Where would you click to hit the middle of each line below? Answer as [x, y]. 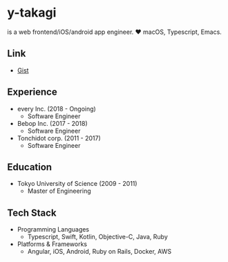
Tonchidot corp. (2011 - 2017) [59, 138]
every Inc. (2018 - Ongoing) [57, 109]
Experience [32, 92]
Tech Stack [32, 213]
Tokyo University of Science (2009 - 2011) [77, 184]
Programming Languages [53, 230]
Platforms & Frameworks [52, 244]
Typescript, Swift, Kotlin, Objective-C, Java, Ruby [97, 237]
